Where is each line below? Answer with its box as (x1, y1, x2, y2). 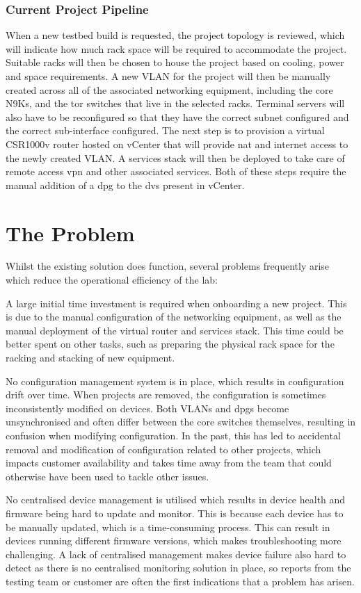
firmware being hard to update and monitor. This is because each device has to (6, 505, 344, 520)
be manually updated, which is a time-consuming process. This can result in (6, 519, 330, 534)
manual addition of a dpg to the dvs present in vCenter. (6, 177, 245, 192)
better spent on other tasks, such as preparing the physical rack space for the (6, 336, 335, 351)
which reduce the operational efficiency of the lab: (6, 273, 218, 287)
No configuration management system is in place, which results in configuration (6, 373, 344, 388)
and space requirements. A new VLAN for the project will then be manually (6, 69, 331, 83)
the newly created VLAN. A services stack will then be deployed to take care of (6, 150, 345, 165)
